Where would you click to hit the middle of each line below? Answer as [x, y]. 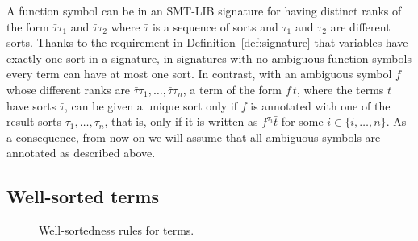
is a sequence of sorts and [215, 26]
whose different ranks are [69, 89]
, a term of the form [232, 89]
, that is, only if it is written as [181, 121]
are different [360, 26]
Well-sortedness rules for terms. [117, 230]
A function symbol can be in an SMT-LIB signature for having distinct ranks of [204, 10]
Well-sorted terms [83, 196]
